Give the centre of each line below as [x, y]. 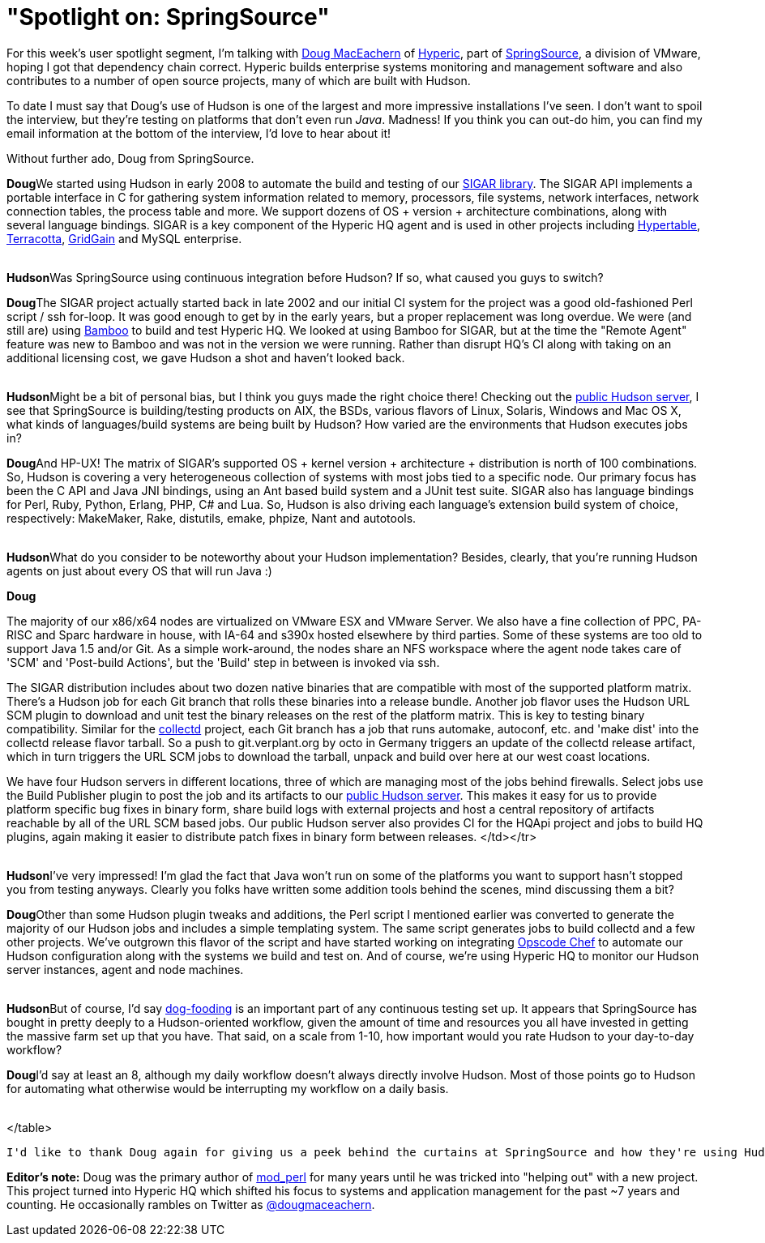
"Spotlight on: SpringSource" [168, 17]
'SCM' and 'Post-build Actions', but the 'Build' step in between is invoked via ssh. [223, 662]
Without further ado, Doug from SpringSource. [130, 158]
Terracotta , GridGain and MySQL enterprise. [124, 238]
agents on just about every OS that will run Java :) [139, 570]
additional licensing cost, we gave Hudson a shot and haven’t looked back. [206, 357]
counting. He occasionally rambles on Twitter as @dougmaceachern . [191, 1204]
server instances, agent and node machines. [125, 969]
